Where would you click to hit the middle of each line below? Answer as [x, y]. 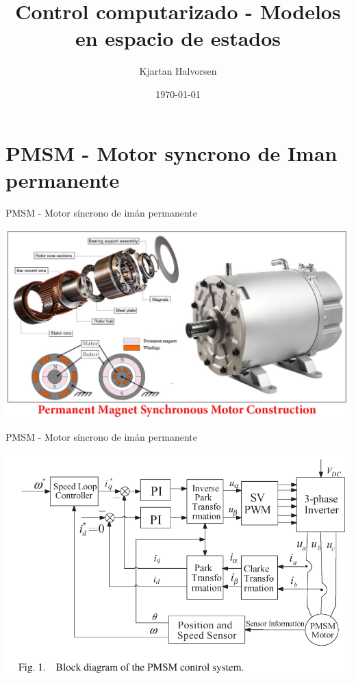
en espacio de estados [178, 38]
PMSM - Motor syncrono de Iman [171, 152]
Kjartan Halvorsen [178, 71]
